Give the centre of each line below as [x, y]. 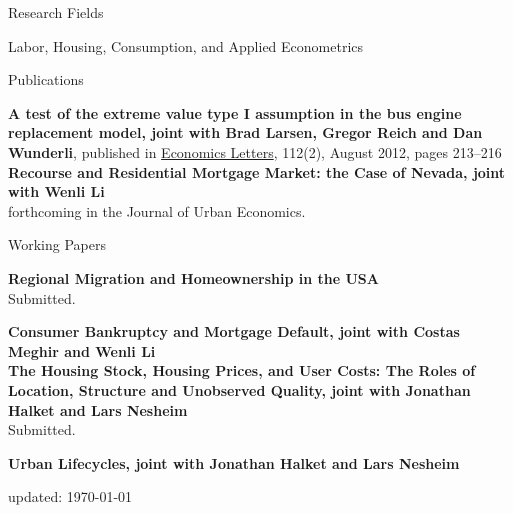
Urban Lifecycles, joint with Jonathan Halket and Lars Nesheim [234, 462]
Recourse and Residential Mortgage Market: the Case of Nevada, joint [257, 171]
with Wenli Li [56, 191]
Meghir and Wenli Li [82, 350]
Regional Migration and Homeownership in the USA [193, 277]
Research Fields [56, 12]
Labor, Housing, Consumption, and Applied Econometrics [186, 45]
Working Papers [57, 244]
